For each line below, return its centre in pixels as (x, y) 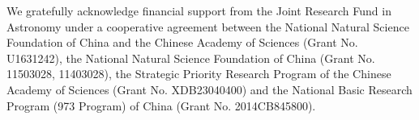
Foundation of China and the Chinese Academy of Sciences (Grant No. (182, 42)
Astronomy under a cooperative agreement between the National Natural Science (208, 26)
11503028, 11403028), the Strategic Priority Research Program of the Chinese (199, 74)
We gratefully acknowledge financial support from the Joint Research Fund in (199, 10)
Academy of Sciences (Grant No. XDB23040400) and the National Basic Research (209, 89)
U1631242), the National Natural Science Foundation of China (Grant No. (191, 58)
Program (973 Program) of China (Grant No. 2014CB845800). (161, 105)
